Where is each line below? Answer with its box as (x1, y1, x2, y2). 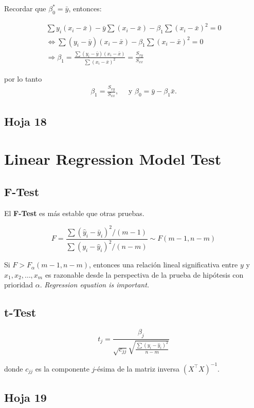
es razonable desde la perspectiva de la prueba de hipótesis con (45, 269, 244, 280)
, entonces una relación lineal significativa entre (89, 259, 238, 270)
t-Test (4, 304, 37, 320)
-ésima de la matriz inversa (95, 363, 180, 374)
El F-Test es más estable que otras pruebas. (4, 207, 144, 218)
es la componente (35, 363, 89, 374)
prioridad (4, 279, 33, 290)
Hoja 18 (4, 113, 47, 129)
